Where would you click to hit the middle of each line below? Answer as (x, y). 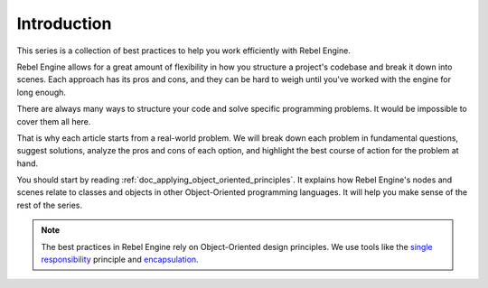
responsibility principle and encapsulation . (120, 260)
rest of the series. (50, 205)
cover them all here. (54, 121)
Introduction (64, 23)
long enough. (42, 92)
